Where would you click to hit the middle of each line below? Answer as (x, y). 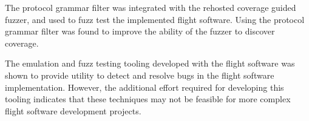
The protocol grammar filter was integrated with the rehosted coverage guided (151, 7)
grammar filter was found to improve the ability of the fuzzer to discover (140, 31)
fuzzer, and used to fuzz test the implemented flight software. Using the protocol (155, 19)
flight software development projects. (73, 110)
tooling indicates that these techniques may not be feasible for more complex (148, 99)
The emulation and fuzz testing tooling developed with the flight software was (150, 63)
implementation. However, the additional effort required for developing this (144, 87)
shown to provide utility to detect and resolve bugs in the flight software (140, 75)
